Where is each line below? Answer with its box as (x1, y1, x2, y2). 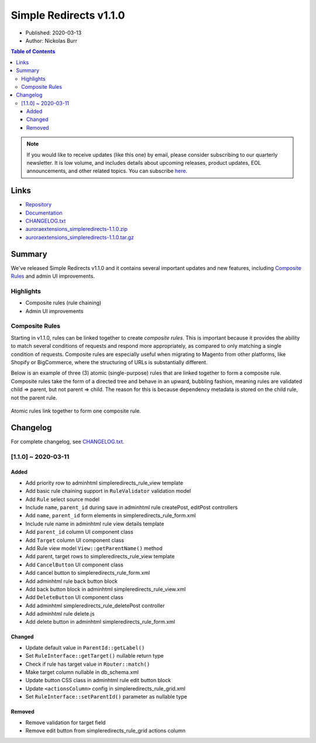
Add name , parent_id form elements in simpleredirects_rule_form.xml (25, 512, 196, 519)
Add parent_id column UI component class (25, 528, 134, 535)
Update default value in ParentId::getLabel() (25, 644, 145, 651)
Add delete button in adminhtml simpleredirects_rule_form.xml (25, 618, 176, 625)
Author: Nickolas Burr (25, 37, 77, 44)
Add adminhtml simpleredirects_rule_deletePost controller (25, 602, 165, 609)
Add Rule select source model (25, 496, 100, 503)
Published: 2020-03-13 (25, 29, 82, 36)
